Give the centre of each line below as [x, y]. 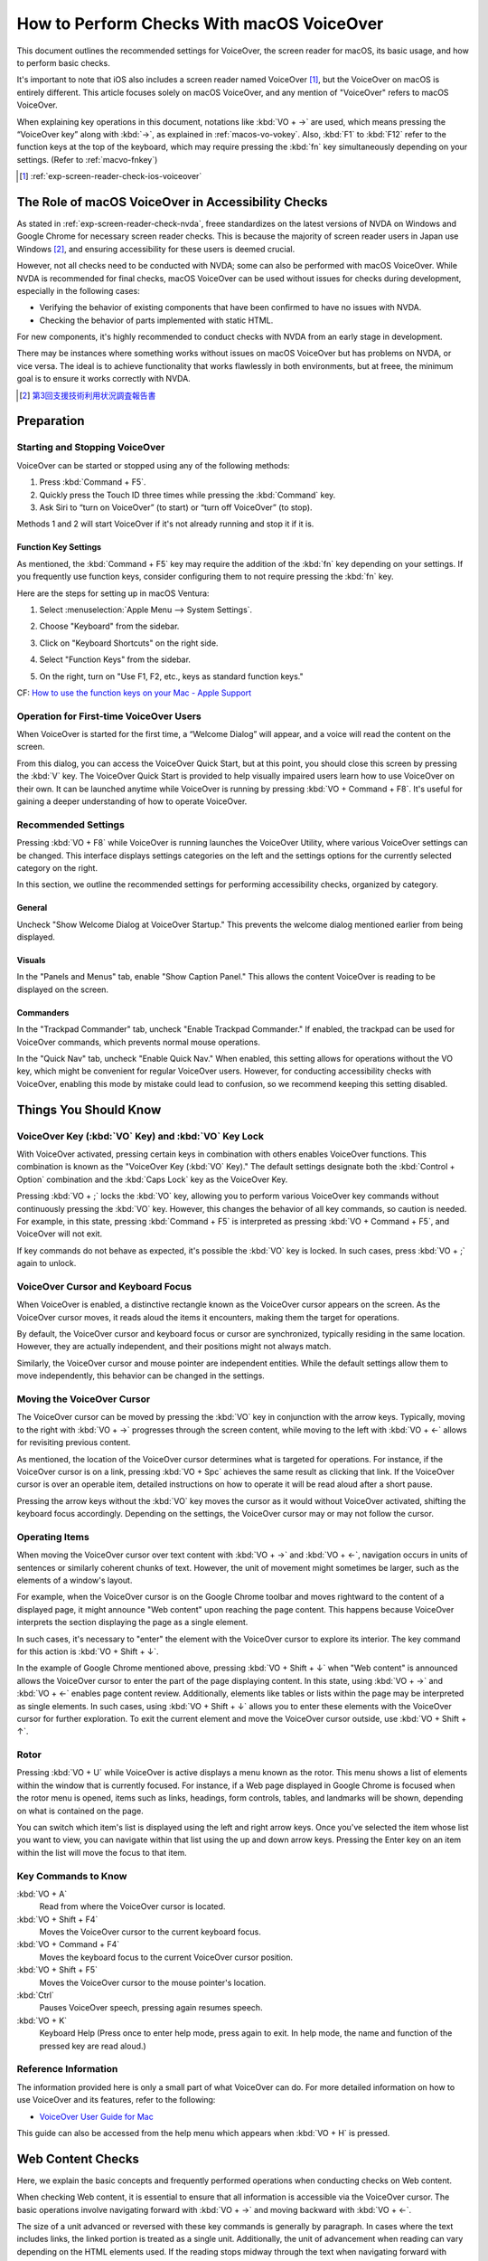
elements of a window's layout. [75, 1580]
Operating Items [53, 1537]
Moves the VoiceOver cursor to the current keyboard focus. [150, 1932]
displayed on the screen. [62, 989]
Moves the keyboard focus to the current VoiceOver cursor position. [166, 1957]
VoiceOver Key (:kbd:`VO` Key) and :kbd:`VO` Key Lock [140, 1136]
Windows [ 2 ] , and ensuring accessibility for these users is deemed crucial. [156, 249]
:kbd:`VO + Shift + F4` [57, 1919]
